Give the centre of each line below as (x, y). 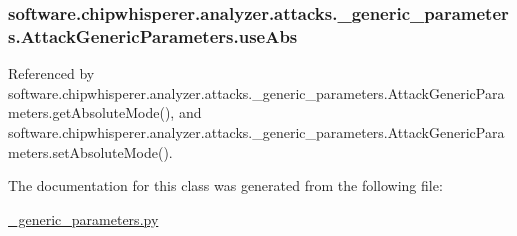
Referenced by (51, 73)
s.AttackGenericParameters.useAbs (153, 35)
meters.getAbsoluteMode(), (91, 112)
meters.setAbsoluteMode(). (90, 151)
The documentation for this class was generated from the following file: (225, 185)
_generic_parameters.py (83, 218)
